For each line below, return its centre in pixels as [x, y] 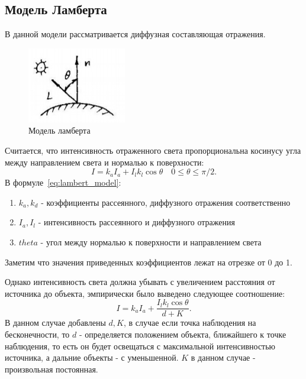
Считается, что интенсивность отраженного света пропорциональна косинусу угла [153, 150]
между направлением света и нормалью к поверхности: [104, 162]
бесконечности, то [37, 334]
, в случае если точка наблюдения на [190, 323]
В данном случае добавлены [55, 323]
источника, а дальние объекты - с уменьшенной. [92, 357]
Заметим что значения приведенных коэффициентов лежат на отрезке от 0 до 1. [149, 262]
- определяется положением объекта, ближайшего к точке [183, 334]
